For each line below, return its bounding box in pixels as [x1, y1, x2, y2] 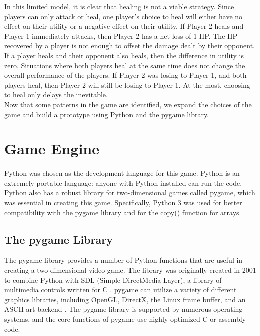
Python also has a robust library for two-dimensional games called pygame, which [4, 187, 255, 198]
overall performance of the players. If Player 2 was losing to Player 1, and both [4, 70, 247, 80]
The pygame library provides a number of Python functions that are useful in [4, 255, 243, 265]
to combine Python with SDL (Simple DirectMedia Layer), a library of [4, 274, 222, 285]
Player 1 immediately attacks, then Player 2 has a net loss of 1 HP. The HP [4, 30, 238, 41]
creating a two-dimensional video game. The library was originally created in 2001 [4, 265, 256, 275]
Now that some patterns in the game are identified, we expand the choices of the [4, 99, 252, 109]
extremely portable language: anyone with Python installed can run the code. [4, 177, 242, 188]
